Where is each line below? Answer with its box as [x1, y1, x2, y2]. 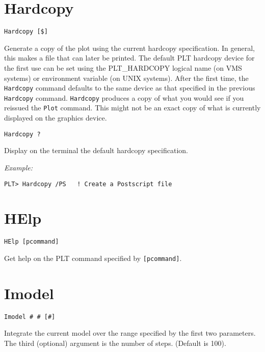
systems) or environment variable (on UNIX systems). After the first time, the [4, 72, 249, 83]
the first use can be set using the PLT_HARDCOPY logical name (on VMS [4, 62, 242, 73]
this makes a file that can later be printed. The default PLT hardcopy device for [4, 52, 255, 63]
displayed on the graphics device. [4, 112, 107, 123]
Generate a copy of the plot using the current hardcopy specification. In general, [4, 42, 255, 53]
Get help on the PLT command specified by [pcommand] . [4, 253, 182, 263]
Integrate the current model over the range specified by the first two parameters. [4, 328, 256, 338]
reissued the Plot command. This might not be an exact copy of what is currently [4, 102, 261, 113]
